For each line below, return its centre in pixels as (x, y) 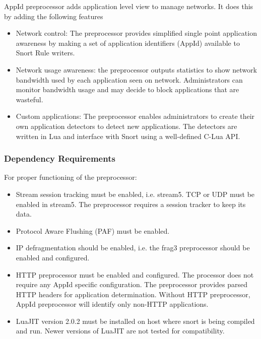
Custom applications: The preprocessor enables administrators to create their (135, 116)
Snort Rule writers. (45, 53)
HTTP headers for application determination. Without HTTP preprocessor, (133, 294)
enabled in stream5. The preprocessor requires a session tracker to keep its (131, 204)
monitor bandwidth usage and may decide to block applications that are (127, 89)
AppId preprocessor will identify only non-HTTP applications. (112, 304)
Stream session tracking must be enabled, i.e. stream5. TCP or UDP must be (135, 194)
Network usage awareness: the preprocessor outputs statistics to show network (136, 69)
